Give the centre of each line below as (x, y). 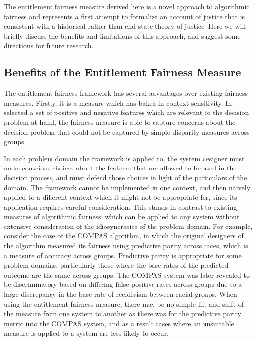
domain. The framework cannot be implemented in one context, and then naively (127, 187)
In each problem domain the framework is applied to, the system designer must (124, 158)
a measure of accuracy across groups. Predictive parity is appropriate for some (123, 255)
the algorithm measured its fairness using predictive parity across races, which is (126, 246)
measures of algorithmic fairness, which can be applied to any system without (122, 216)
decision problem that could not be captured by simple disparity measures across (127, 132)
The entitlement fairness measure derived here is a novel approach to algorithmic (127, 6)
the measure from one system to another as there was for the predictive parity (123, 313)
